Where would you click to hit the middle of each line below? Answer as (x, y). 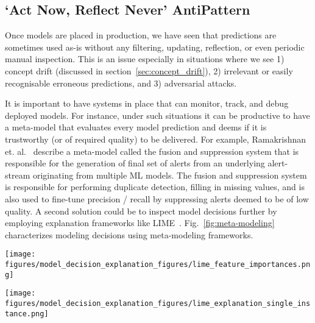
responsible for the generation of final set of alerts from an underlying (135, 163)
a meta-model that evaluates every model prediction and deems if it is (136, 127)
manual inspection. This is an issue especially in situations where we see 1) (145, 59)
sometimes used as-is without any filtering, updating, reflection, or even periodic (155, 47)
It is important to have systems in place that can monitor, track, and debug (147, 103)
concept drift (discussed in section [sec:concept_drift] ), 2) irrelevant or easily (149, 70)
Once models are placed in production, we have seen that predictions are (141, 35)
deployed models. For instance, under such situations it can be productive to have (157, 115)
